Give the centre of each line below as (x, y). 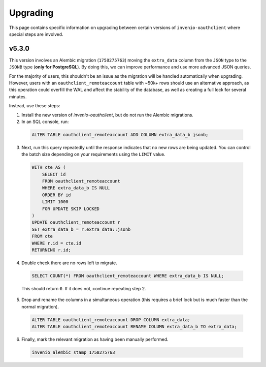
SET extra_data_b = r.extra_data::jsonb (81, 229)
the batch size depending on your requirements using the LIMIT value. (93, 154)
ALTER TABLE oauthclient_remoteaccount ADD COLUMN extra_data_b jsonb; (120, 135)
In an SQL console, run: (45, 122)
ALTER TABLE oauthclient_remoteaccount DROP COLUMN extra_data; (111, 320)
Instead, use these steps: (34, 106)
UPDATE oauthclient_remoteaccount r (76, 222)
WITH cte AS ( (49, 168)
